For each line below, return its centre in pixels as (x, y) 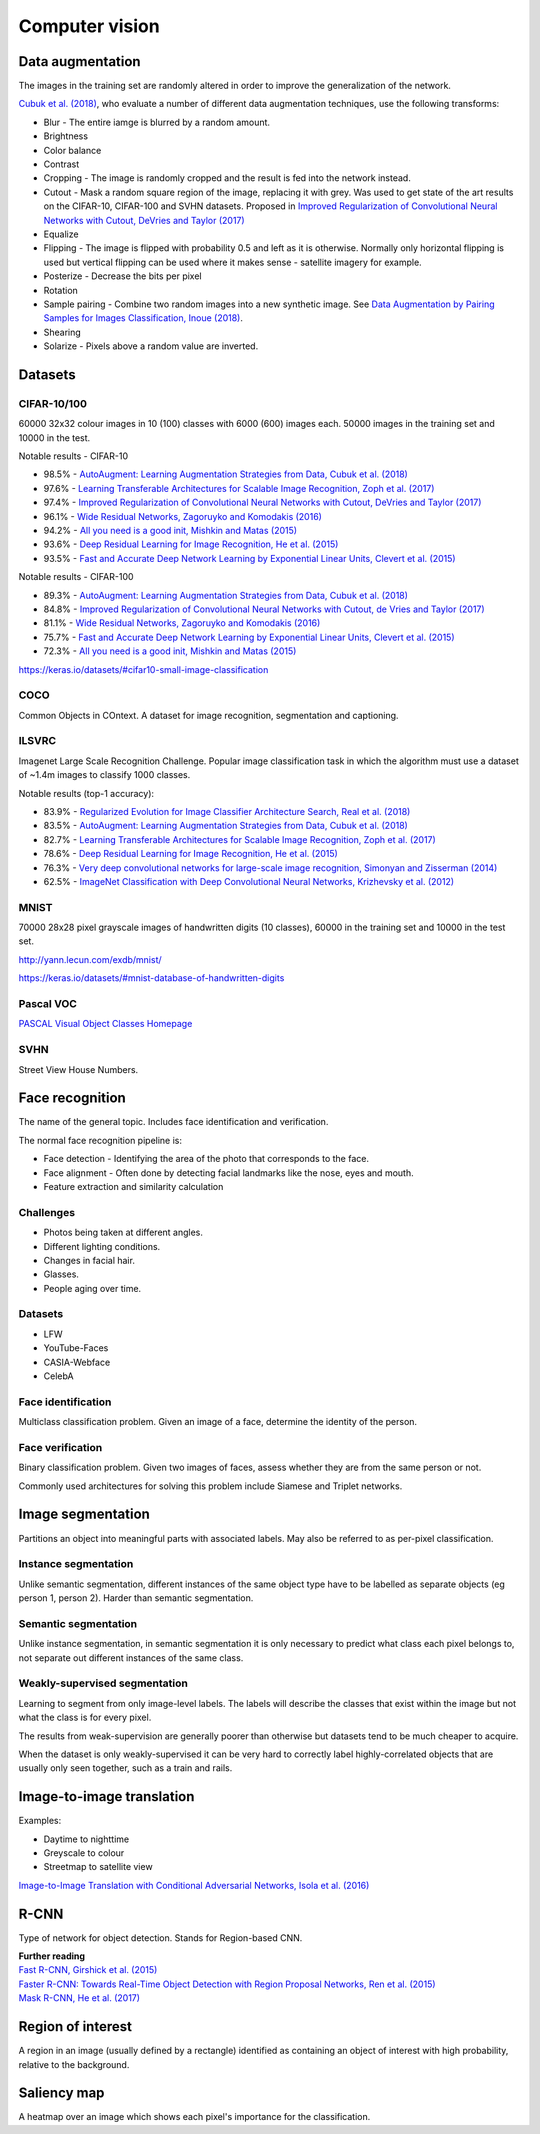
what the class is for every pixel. (85, 1717)
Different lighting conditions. (102, 1246)
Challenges (46, 1212)
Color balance (72, 150)
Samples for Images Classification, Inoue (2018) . (143, 318)
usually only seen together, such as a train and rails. (125, 1768)
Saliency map (61, 2093)
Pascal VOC (47, 1003)
